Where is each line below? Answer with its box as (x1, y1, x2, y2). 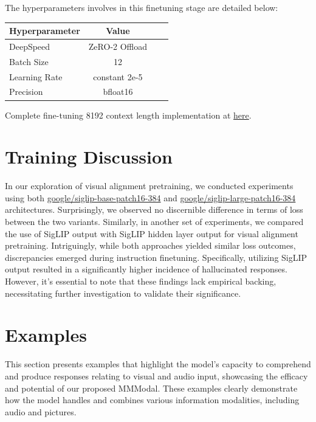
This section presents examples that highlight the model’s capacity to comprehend (5, 358, 311, 370)
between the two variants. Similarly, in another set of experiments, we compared (5, 215, 304, 228)
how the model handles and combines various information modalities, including (5, 393, 300, 406)
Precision (9, 85, 43, 98)
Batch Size (9, 55, 49, 67)
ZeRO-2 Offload (88, 40, 148, 52)
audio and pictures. (5, 405, 77, 418)
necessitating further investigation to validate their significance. (5, 286, 241, 299)
